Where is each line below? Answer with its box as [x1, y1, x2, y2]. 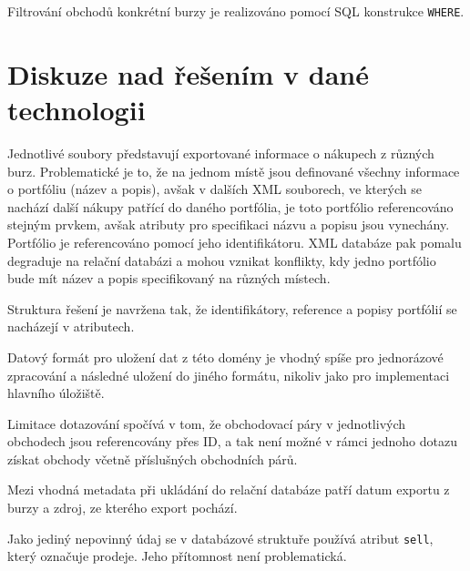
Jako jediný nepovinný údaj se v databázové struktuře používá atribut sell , [7, 528, 434, 547]
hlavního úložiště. [7, 383, 105, 403]
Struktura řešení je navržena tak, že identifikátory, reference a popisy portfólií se [7, 299, 457, 318]
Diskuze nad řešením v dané [7, 55, 369, 92]
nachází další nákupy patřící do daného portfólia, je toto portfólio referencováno [7, 197, 454, 216]
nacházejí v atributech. [7, 317, 135, 336]
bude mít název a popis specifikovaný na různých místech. [7, 269, 331, 288]
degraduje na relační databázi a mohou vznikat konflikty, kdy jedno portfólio [7, 250, 436, 270]
